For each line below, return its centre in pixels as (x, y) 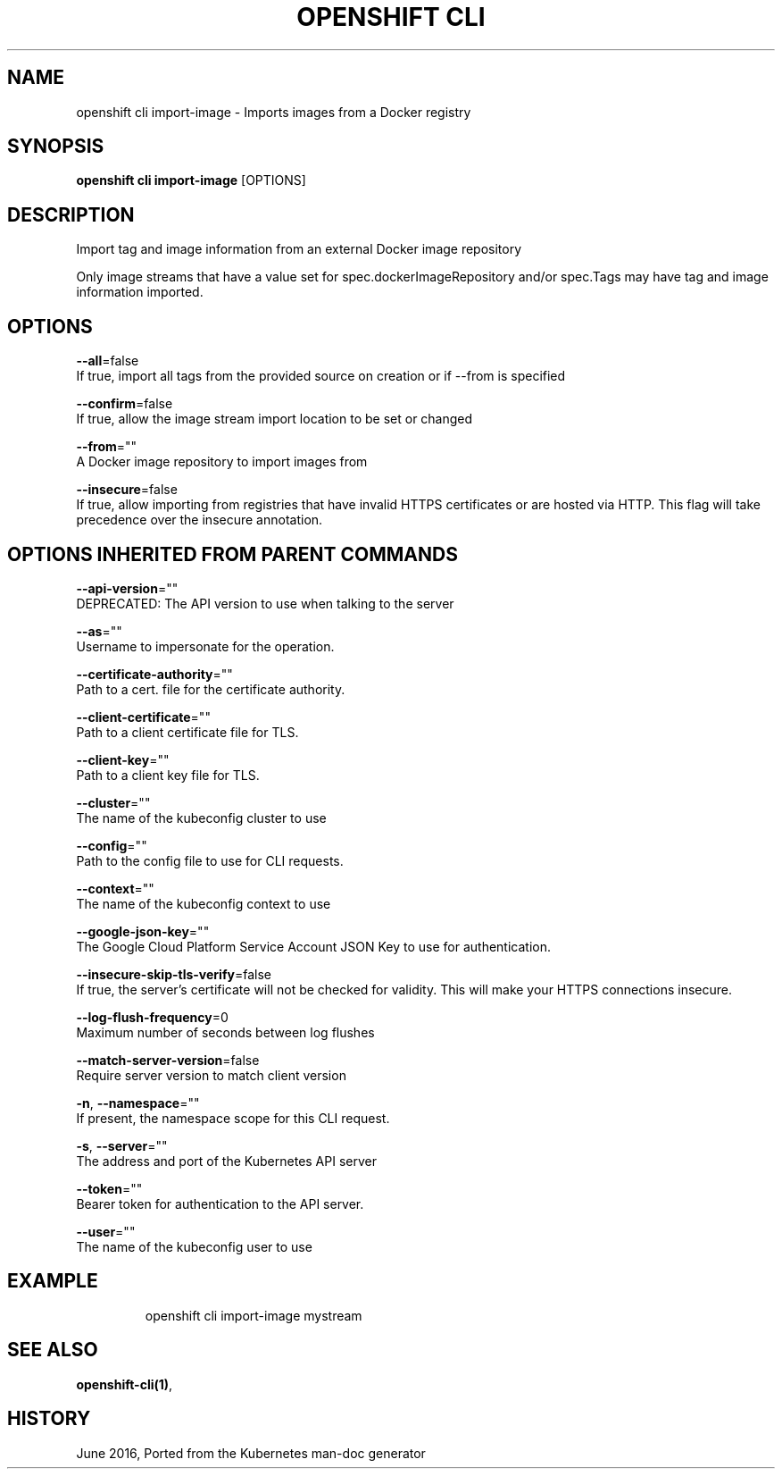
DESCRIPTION (71, 214)
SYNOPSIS (56, 147)
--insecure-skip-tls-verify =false (174, 974)
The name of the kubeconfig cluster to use (201, 818)
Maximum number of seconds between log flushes (225, 1032)
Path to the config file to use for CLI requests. (210, 860)
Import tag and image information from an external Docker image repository (299, 249)
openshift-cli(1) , (125, 1384)
